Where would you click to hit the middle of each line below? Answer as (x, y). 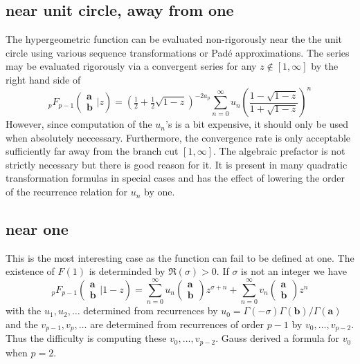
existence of (30, 271)
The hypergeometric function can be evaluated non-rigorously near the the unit (174, 39)
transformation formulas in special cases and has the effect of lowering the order (175, 178)
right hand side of (43, 79)
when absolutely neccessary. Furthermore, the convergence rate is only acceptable (178, 137)
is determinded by (127, 271)
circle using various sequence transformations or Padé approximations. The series (178, 52)
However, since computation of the (79, 124)
